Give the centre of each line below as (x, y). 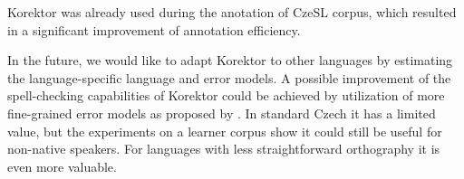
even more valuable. (62, 166)
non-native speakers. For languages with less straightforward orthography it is (224, 149)
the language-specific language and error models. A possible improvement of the (229, 77)
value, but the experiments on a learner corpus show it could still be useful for (225, 131)
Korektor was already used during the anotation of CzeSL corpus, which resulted (232, 12)
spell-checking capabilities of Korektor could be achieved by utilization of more (226, 95)
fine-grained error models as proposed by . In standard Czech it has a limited (222, 113)
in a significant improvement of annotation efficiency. (154, 29)
